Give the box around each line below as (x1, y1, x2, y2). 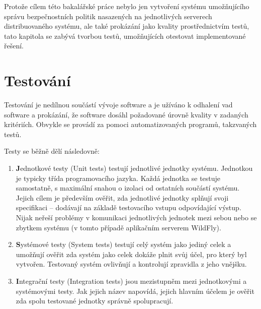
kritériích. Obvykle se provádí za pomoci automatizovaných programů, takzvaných (4, 119, 257, 130)
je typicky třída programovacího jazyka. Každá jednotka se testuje (16, 172, 221, 183)
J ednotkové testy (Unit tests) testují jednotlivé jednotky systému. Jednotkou (16, 163, 253, 173)
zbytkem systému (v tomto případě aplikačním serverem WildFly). (16, 222, 221, 232)
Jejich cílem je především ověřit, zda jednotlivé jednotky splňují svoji (16, 192, 229, 203)
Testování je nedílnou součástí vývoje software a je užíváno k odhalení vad (4, 99, 233, 110)
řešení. (4, 40, 24, 51)
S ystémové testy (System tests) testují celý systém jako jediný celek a (16, 239, 231, 250)
